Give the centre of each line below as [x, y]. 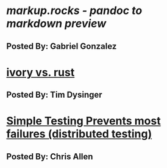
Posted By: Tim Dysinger [54, 95]
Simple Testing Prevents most [83, 121]
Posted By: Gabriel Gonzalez [62, 46]
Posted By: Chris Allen [50, 156]
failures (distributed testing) [79, 134]
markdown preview [56, 24]
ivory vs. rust [41, 72]
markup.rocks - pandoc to [74, 11]
